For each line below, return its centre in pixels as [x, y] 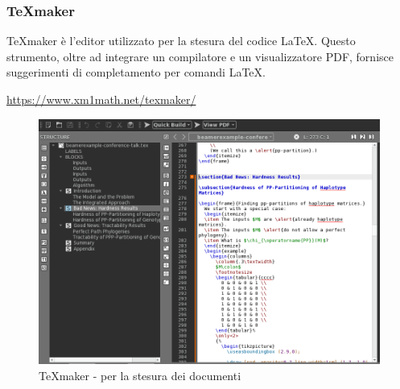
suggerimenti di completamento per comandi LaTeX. [136, 72]
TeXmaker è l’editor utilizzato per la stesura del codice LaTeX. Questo [181, 41]
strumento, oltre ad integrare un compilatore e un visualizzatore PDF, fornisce [200, 56]
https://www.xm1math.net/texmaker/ [101, 99]
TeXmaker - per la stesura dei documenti [140, 375]
